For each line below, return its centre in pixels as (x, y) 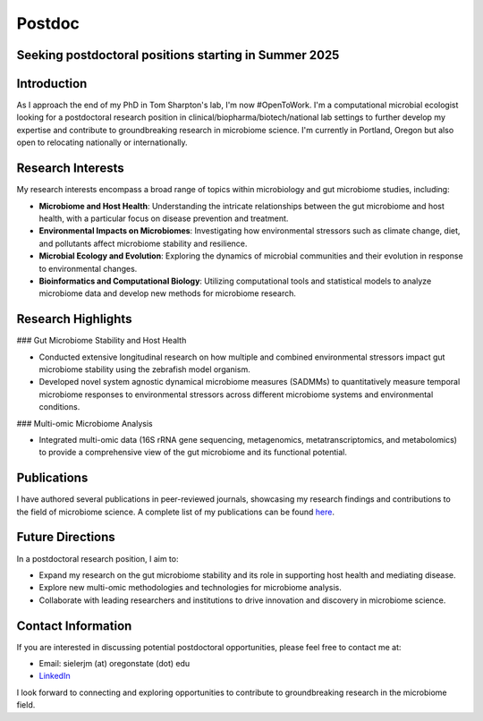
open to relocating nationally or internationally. (102, 142)
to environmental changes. (88, 268)
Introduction (52, 84)
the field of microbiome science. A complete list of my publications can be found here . (176, 512)
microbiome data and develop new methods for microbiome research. (168, 293)
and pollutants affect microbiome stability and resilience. (143, 243)
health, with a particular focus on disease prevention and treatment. (164, 218)
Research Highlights (74, 319)
